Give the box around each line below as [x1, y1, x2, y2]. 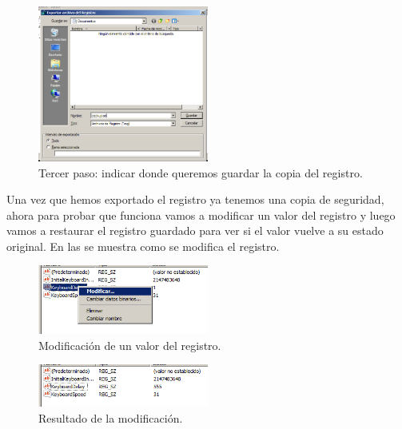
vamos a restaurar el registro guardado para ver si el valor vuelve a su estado [6, 222, 384, 239]
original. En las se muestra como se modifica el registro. [6, 237, 280, 254]
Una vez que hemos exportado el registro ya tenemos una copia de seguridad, [6, 191, 384, 208]
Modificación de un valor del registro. [38, 336, 221, 353]
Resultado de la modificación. [38, 409, 183, 426]
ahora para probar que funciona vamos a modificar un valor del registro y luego [6, 206, 396, 223]
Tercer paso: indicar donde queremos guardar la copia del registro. [38, 164, 363, 181]
